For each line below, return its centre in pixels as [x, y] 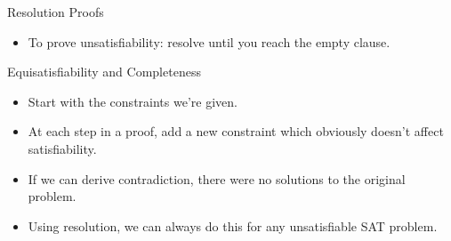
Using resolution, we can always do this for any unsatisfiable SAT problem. [233, 225]
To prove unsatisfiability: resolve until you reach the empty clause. [209, 41]
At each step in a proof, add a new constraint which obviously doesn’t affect [236, 131]
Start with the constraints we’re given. [133, 101]
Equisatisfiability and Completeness [104, 72]
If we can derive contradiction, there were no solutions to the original [217, 178]
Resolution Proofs [56, 12]
